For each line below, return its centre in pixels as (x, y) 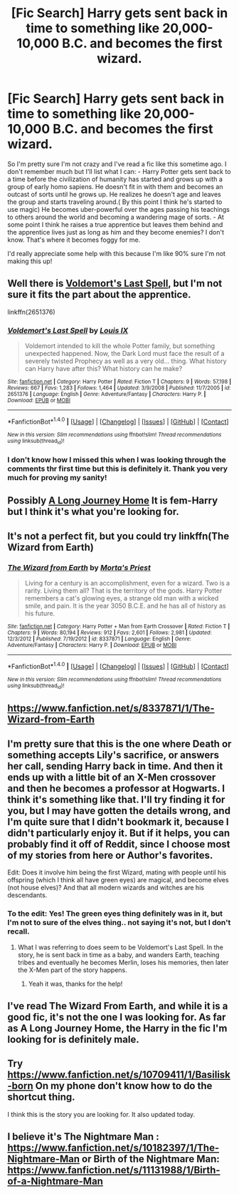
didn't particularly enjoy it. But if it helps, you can (119, 833)
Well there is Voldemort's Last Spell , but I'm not (115, 284)
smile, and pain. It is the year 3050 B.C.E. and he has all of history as (125, 606)
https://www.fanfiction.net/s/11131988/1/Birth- (114, 1170)
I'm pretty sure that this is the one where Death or (119, 744)
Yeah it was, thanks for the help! (75, 984)
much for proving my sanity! (57, 477)
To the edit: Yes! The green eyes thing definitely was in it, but (115, 914)
